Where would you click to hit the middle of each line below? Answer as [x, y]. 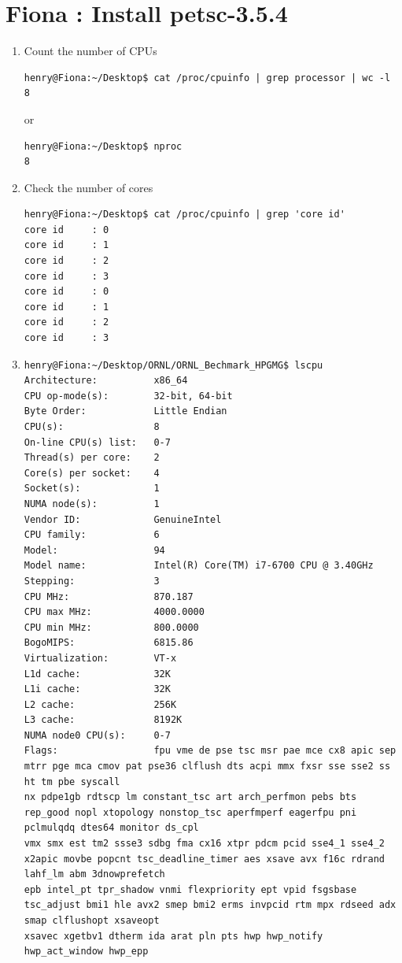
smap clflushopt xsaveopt [92, 920]
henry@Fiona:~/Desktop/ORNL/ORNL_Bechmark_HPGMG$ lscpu [173, 365]
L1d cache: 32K [97, 674]
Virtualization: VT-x [100, 658]
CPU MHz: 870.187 [109, 596]
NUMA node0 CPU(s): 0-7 [97, 735]
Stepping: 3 [92, 581]
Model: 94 [94, 550]
